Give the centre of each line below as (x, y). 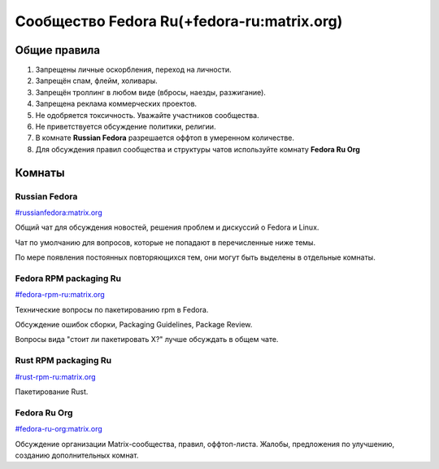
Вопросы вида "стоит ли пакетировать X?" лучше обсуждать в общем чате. (147, 340)
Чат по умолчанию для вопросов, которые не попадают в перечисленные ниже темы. (165, 242)
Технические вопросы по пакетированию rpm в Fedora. (112, 309)
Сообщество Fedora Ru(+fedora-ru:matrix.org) (179, 21)
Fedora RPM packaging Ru (68, 278)
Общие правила (58, 50)
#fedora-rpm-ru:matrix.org (60, 295)
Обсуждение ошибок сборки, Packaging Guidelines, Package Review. (134, 325)
